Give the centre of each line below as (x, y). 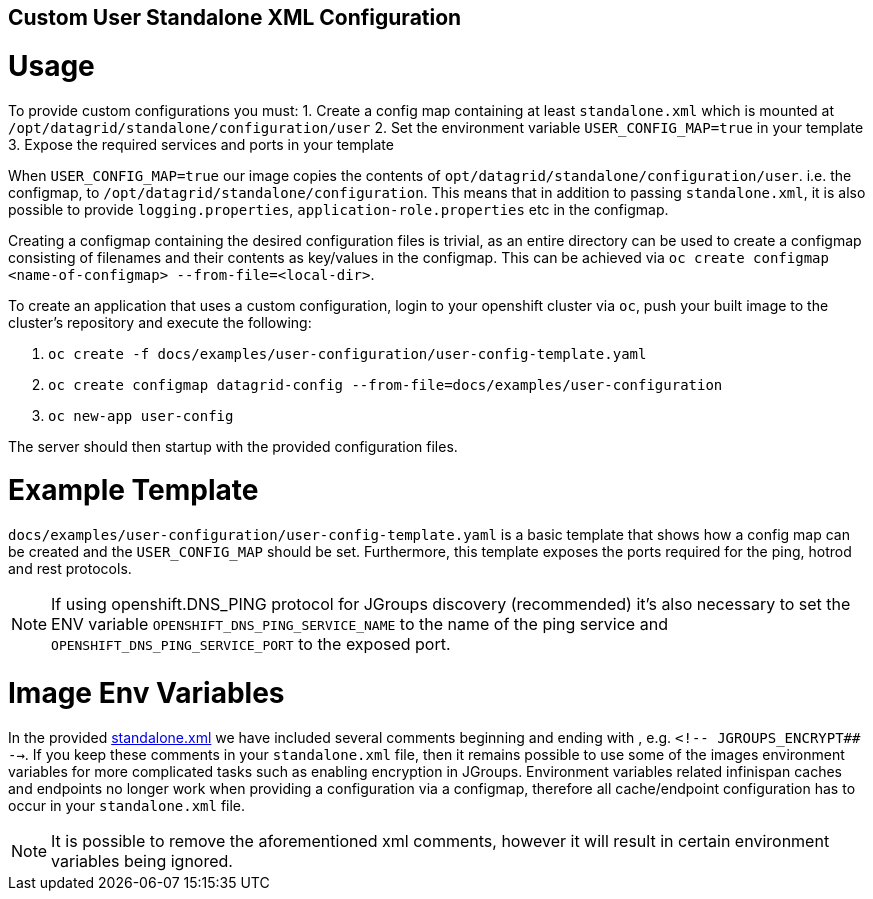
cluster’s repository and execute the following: (160, 322)
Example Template (133, 490)
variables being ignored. (142, 860)
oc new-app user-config (141, 415)
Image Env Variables (146, 692)
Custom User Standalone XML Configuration (235, 17)
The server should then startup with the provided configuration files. (233, 446)
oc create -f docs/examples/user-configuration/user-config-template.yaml (347, 353)
